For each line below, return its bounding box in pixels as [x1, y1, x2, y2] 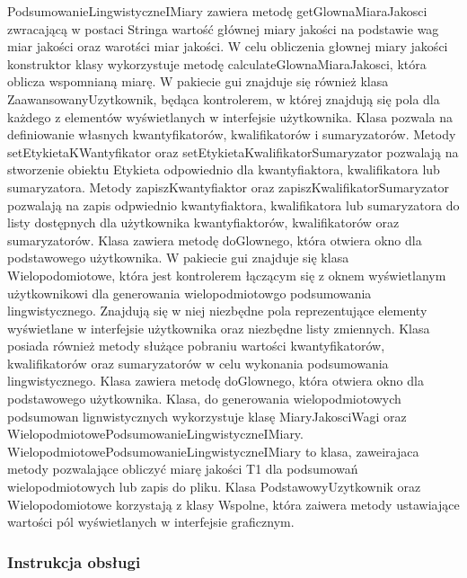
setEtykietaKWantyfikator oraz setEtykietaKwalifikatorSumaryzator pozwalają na [7, 142, 459, 161]
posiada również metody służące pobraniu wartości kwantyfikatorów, [7, 336, 385, 355]
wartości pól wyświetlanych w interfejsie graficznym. [7, 512, 295, 531]
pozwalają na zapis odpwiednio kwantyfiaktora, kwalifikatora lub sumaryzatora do [7, 195, 460, 214]
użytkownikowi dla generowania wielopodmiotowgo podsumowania [7, 283, 372, 302]
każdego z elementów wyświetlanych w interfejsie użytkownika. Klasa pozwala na [7, 107, 454, 126]
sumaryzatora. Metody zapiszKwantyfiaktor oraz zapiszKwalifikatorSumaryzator [7, 177, 450, 196]
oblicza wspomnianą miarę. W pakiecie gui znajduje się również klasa [7, 72, 389, 91]
